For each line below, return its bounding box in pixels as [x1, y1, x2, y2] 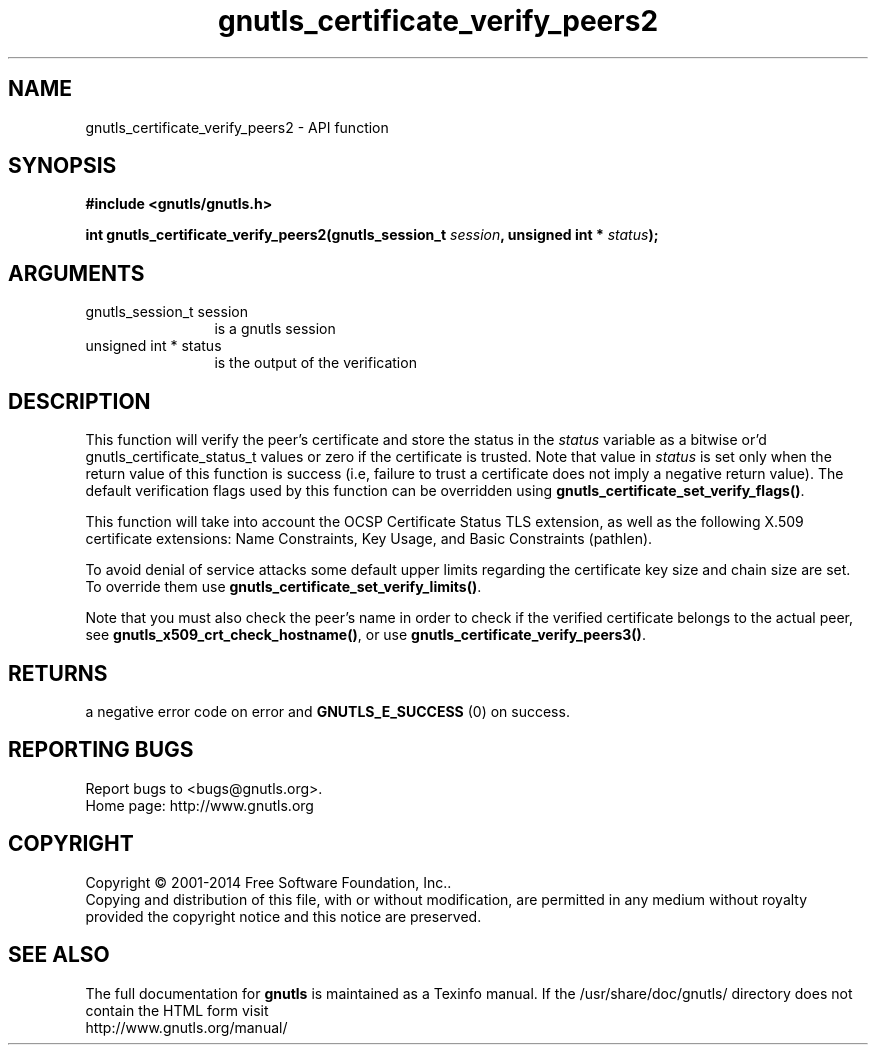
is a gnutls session [214, 320, 336, 338]
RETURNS [8, 660, 108, 686]
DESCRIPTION [8, 388, 151, 414]
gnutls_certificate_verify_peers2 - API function [85, 118, 389, 136]
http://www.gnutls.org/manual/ [85, 1018, 288, 1036]
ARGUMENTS [8, 260, 145, 286]
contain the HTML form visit [85, 1001, 269, 1019]
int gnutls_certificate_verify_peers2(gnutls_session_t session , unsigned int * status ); [85, 226, 659, 244]
